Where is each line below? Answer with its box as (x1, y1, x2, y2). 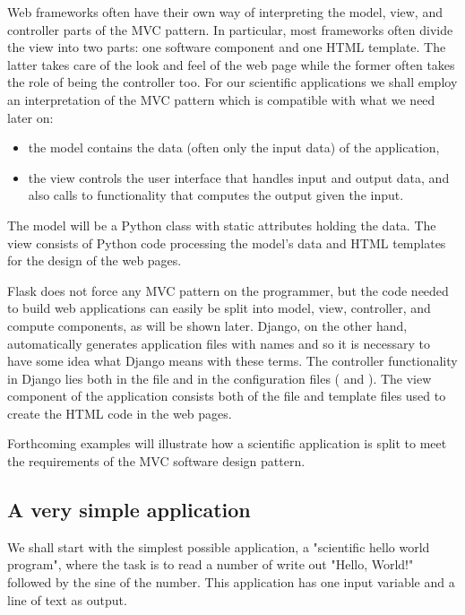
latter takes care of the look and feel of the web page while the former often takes (7, 55, 455, 74)
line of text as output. (7, 590, 127, 609)
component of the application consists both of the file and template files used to (7, 386, 446, 405)
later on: (7, 108, 54, 126)
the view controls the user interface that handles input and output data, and (28, 168, 450, 186)
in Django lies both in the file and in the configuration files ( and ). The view (7, 368, 432, 387)
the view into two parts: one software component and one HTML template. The (7, 38, 446, 56)
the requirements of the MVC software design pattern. (7, 452, 306, 471)
